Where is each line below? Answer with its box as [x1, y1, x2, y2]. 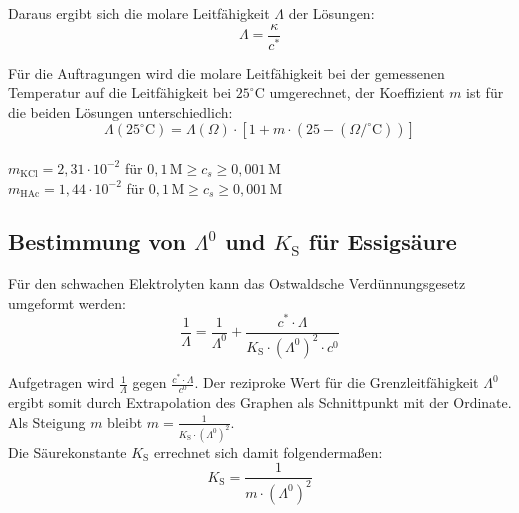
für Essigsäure [308, 226, 457, 257]
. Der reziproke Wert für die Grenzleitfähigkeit [194, 372, 479, 393]
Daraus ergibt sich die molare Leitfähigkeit [8, 3, 270, 23]
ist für [466, 82, 504, 103]
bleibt [107, 411, 143, 432]
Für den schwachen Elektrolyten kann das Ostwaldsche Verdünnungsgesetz [8, 273, 466, 294]
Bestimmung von [8, 226, 186, 257]
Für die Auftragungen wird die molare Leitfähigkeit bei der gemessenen [8, 62, 445, 83]
